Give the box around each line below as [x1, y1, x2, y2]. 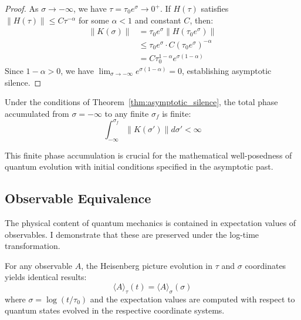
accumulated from [5, 107, 69, 119]
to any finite [104, 107, 149, 119]
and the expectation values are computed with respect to [90, 292, 295, 305]
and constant [134, 14, 181, 26]
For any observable [5, 259, 73, 271]
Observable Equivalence [5, 189, 151, 207]
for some [78, 14, 109, 26]
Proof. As [5, 2, 39, 14]
